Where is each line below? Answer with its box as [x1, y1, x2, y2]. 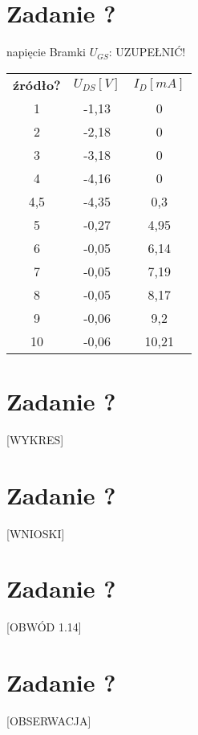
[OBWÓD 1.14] [6, 619, 82, 635]
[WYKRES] [6, 431, 64, 447]
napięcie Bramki [6, 43, 87, 60]
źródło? [13, 75, 61, 94]
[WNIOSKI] [6, 525, 65, 541]
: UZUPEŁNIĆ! [108, 43, 186, 60]
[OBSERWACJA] [6, 713, 91, 729]
